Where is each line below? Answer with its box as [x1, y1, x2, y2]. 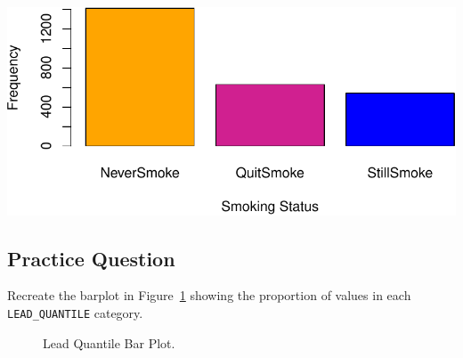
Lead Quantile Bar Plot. [43, 333, 175, 352]
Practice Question [7, 244, 175, 272]
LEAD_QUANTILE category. [7, 303, 143, 321]
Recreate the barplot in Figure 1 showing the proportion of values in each [7, 286, 411, 305]
